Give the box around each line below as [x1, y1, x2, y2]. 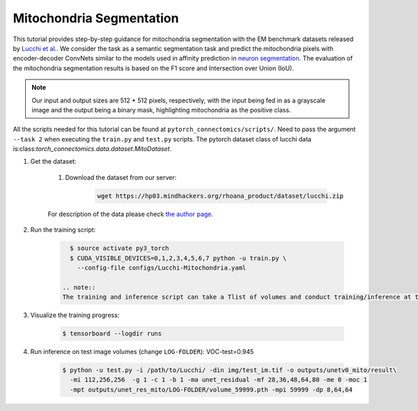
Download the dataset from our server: [65, 173, 177, 181]
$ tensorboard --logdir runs [62, 329, 162, 338]
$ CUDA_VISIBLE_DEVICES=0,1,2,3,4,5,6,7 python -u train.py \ [70, 254, 287, 262]
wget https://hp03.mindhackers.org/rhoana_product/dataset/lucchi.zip [97, 192, 344, 200]
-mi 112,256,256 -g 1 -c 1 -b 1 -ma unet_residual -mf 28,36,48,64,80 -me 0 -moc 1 [70, 376, 368, 384]
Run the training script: [30, 226, 96, 234]
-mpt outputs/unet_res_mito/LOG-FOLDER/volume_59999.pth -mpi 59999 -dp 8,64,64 [70, 385, 353, 394]
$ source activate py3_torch [70, 245, 170, 252]
